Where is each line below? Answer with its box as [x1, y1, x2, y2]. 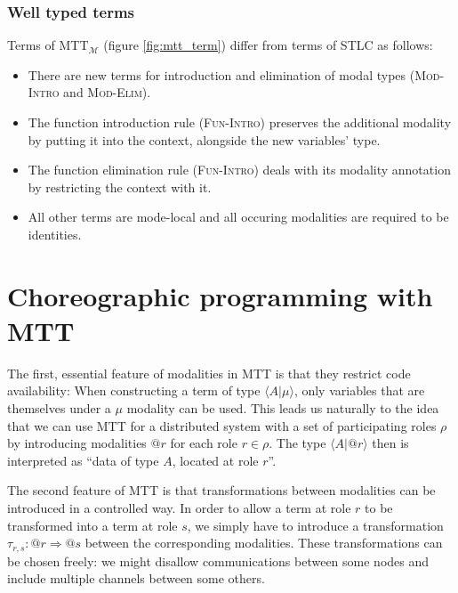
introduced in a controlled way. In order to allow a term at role [7, 499, 351, 517]
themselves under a [7, 399, 111, 418]
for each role [170, 434, 237, 452]
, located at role [172, 451, 259, 469]
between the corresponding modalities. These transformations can [84, 533, 443, 552]
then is [372, 434, 409, 452]
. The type [269, 434, 326, 452]
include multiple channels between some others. [7, 569, 265, 588]
